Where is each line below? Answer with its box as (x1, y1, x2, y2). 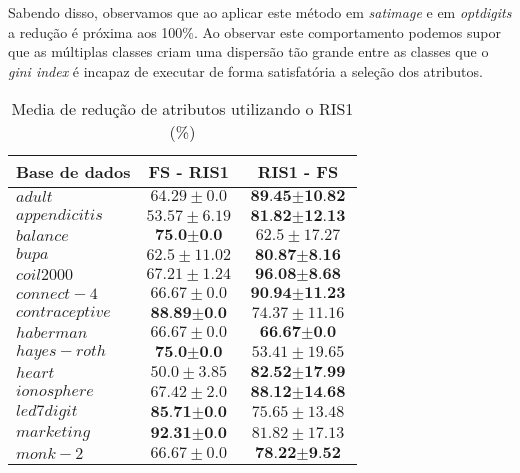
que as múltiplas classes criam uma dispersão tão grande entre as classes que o (8, 41, 489, 62)
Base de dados (16, 160, 131, 184)
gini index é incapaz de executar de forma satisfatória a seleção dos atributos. (8, 60, 483, 81)
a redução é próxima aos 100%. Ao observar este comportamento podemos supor (8, 21, 501, 42)
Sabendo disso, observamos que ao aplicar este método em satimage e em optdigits (8, 2, 512, 22)
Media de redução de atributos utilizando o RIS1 (11, 97, 354, 121)
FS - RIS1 (148, 160, 229, 184)
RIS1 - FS (257, 160, 339, 184)
